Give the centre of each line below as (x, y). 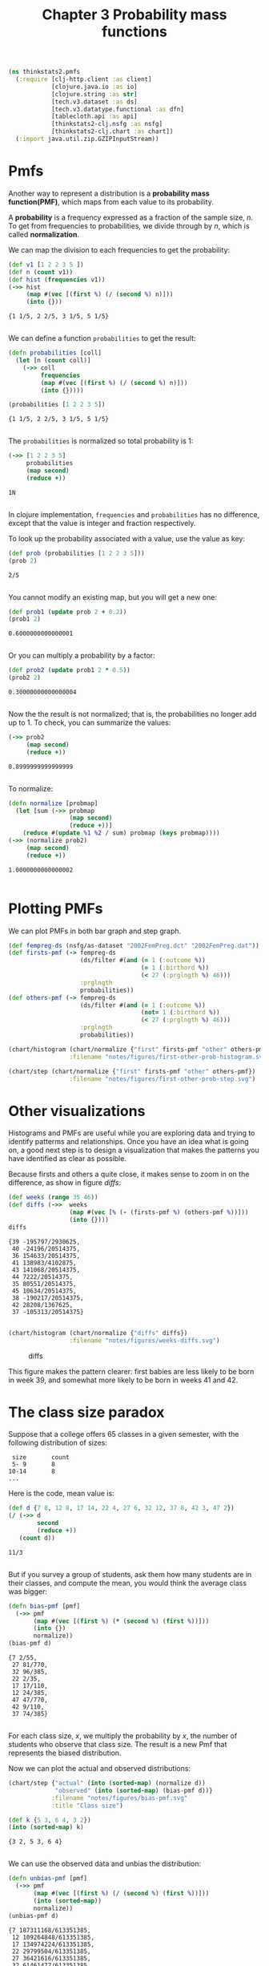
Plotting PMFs (56, 908)
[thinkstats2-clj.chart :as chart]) (112, 131)
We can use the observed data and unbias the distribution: (105, 1864)
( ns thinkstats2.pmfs (44, 72)
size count (40, 1458)
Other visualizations (77, 1111)
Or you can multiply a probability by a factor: (82, 656)
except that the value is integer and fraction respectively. (102, 523)
